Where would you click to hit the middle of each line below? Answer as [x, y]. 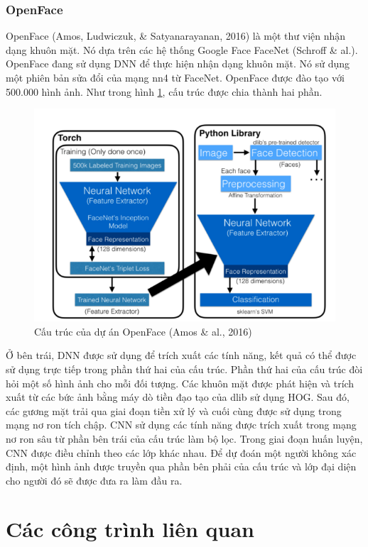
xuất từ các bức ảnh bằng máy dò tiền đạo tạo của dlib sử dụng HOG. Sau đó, [178, 397]
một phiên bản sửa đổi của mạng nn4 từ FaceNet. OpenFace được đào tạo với [175, 77]
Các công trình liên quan [130, 529]
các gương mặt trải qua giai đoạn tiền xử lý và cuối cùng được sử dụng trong [174, 410]
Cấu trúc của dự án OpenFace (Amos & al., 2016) [143, 331]
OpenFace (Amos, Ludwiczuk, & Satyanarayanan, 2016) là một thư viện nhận [176, 36]
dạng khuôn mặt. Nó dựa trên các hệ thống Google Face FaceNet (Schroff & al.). [182, 49]
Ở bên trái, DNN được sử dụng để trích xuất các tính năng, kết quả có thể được [181, 355]
